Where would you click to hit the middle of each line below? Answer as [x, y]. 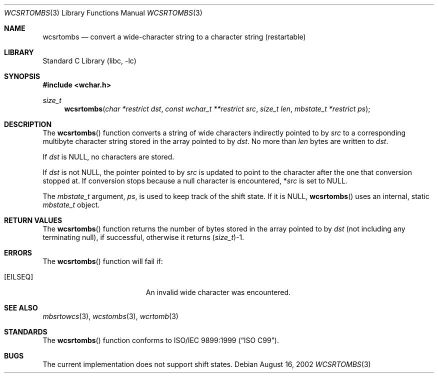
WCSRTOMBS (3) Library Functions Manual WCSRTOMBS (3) [103, 13]
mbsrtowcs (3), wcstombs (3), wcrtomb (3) [110, 316]
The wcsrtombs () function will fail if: [103, 261]
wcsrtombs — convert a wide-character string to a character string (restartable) [174, 37]
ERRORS [18, 253]
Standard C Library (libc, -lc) [89, 61]
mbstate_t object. [71, 205]
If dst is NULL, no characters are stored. [108, 157]
